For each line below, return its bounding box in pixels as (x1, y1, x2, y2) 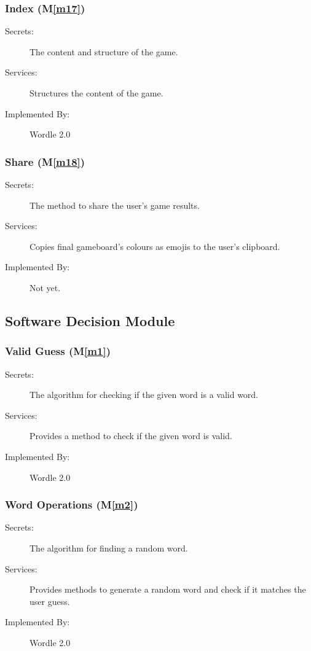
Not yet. (30, 281, 61, 294)
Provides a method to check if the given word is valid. (30, 429, 232, 442)
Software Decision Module (5, 311, 175, 330)
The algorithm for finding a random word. (30, 541, 188, 554)
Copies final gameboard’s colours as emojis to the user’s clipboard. (30, 240, 280, 252)
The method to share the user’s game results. (30, 198, 200, 211)
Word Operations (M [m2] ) (5, 497, 138, 512)
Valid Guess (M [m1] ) (5, 343, 111, 359)
